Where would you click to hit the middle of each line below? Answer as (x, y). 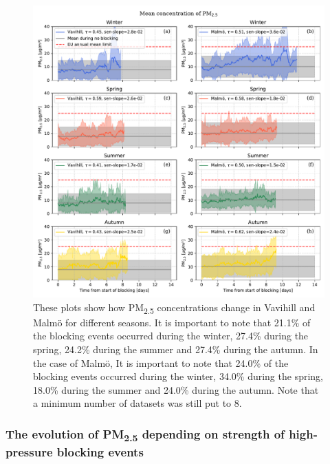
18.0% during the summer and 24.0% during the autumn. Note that (176, 389)
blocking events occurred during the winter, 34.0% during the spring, (178, 376)
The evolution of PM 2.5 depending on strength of (145, 435)
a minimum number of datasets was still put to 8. (137, 403)
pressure (29, 452)
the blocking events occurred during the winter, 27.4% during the (171, 336)
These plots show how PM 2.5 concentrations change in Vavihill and (174, 308)
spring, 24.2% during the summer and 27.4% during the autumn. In (176, 349)
